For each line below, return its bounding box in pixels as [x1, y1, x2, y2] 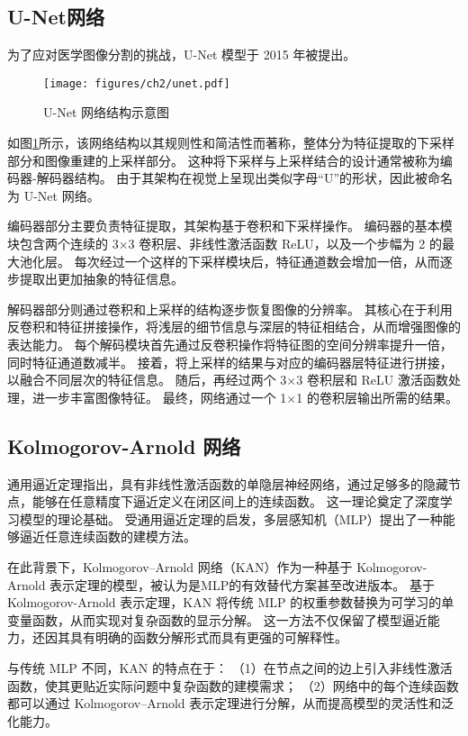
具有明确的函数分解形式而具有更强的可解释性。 [69, 628, 347, 647]
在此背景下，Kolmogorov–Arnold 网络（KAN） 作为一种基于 [7, 557, 353, 576]
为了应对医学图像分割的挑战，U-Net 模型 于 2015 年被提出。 [7, 45, 356, 64]
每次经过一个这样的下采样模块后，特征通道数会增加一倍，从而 [74, 251, 440, 270]
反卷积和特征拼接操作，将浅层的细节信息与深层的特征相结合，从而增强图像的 [7, 317, 461, 336]
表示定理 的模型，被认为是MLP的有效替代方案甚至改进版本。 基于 [49, 575, 435, 594]
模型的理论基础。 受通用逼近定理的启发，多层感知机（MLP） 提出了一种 [19, 509, 443, 528]
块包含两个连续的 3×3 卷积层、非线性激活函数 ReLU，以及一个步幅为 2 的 [7, 234, 442, 253]
